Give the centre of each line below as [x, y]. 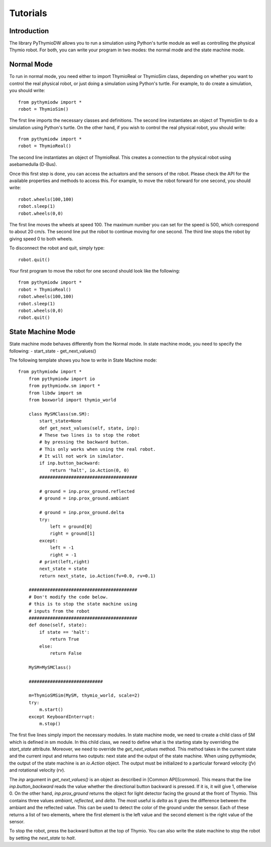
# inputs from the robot [59, 611]
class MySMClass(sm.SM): [59, 414]
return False [66, 653]
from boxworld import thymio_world [72, 400]
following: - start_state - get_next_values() [53, 351]
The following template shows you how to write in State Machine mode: [83, 360]
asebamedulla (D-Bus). [33, 164]
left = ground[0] [71, 526]
